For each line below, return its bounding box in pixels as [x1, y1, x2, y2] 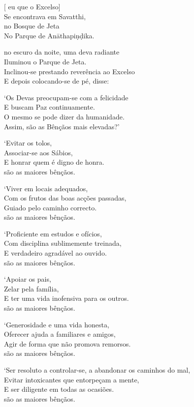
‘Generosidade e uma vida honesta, [4, 319, 109, 329]
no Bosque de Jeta [4, 21, 60, 31]
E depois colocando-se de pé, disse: [4, 76, 109, 86]
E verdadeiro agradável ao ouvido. [4, 248, 107, 258]
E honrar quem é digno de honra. [4, 157, 104, 167]
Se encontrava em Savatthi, [4, 11, 86, 21]
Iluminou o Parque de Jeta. [4, 56, 87, 66]
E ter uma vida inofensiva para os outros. [4, 293, 129, 303]
